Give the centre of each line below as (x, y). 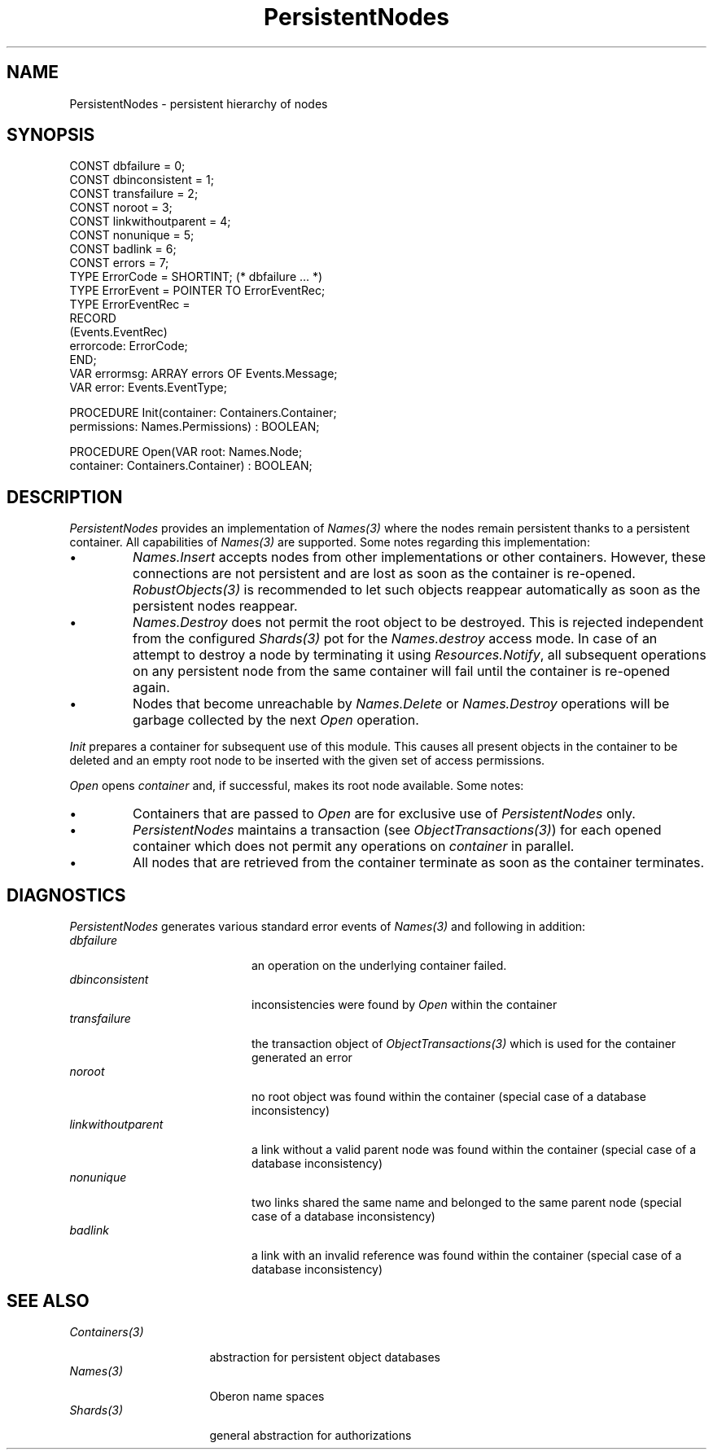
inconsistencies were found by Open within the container (405, 1005)
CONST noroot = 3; (121, 208)
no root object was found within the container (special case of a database (449, 1097)
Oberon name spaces (267, 1396)
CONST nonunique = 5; (132, 235)
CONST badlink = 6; (123, 249)
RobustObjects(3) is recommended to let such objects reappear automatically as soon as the (417, 590)
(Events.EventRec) (118, 332)
